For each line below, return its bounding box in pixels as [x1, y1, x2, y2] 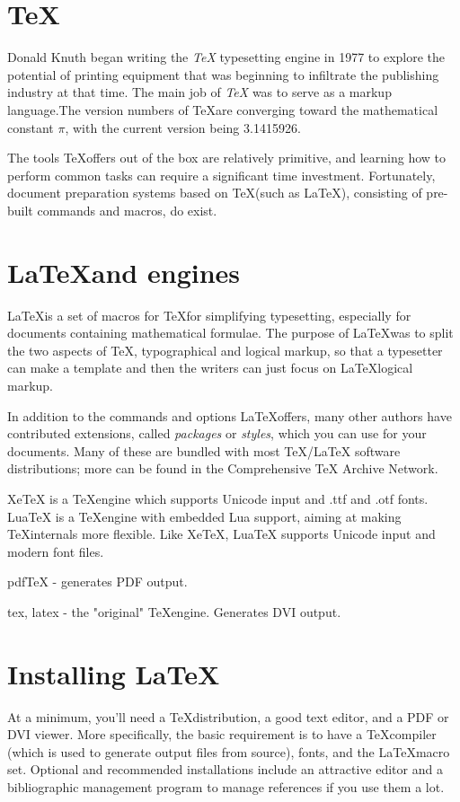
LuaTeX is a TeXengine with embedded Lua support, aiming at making [7, 507, 402, 525]
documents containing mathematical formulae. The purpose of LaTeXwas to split [7, 323, 454, 342]
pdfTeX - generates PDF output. [7, 572, 188, 591]
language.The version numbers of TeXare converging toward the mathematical [7, 100, 438, 119]
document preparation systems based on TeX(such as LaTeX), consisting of [7, 183, 422, 202]
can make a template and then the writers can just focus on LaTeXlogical [7, 358, 413, 377]
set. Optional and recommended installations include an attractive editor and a [7, 760, 443, 779]
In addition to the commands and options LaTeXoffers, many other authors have [7, 406, 452, 425]
